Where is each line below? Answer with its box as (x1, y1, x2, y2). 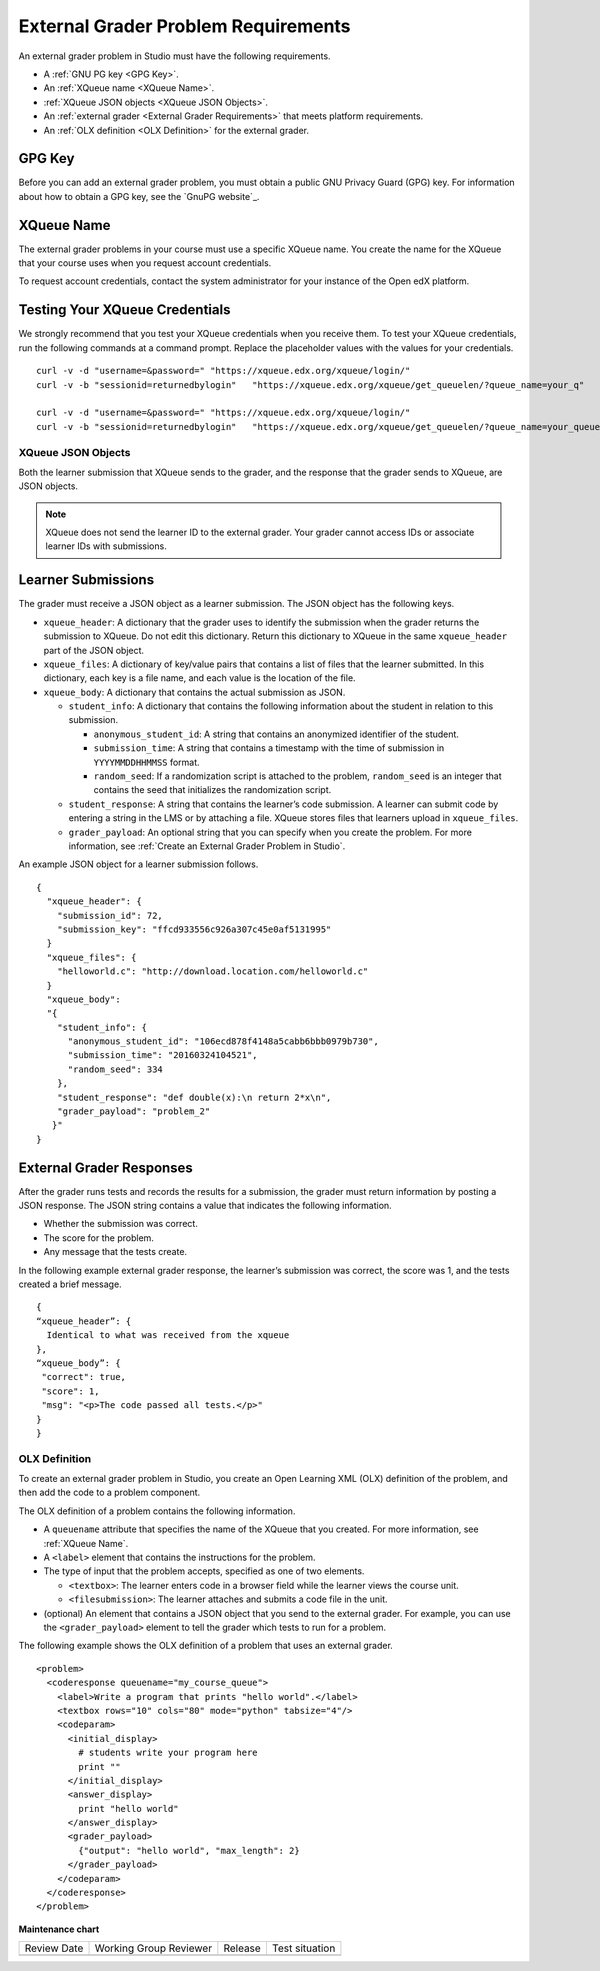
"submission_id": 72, (56, 910, 164, 921)
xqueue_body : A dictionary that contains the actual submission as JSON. (43, 686, 346, 698)
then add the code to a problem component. (18, 1486, 201, 1499)
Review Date (24, 1941, 84, 1955)
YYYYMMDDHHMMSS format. (93, 756, 200, 768)
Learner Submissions (18, 571, 155, 589)
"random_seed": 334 (67, 1063, 164, 1075)
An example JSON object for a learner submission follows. (18, 858, 259, 870)
